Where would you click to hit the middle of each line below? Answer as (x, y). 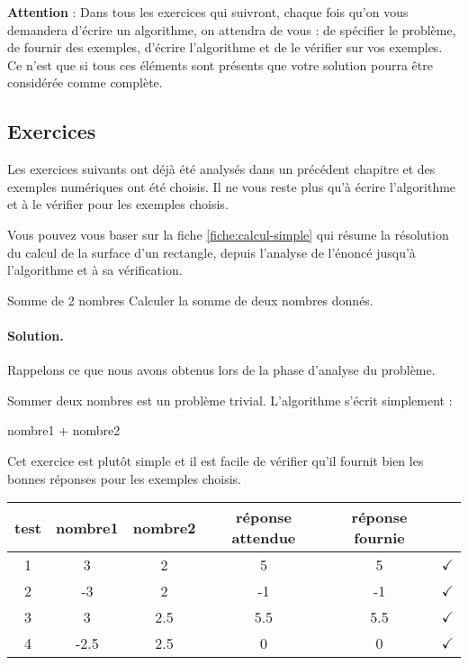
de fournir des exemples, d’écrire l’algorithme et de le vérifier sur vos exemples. (225, 47)
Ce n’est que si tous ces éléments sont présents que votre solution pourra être (220, 64)
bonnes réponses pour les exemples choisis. (124, 478)
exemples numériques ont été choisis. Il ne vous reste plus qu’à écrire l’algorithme (232, 186)
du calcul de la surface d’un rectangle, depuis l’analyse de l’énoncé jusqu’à (211, 252)
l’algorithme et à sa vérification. (95, 270)
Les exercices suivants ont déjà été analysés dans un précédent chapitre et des (221, 169)
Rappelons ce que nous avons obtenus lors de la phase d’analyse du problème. (221, 370)
